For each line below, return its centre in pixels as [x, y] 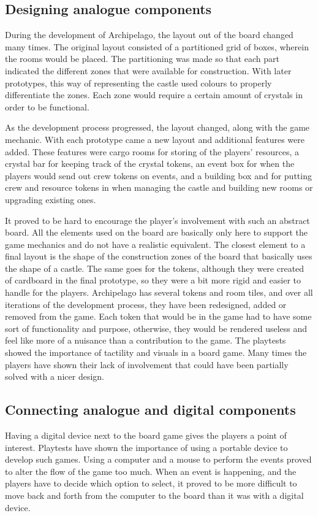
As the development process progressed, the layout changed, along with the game [157, 127]
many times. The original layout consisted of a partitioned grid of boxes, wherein [157, 46]
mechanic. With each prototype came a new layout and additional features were [155, 139]
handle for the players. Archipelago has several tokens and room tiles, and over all [159, 292]
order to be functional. [47, 106]
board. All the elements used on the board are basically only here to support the [157, 232]
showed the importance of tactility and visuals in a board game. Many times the [156, 352]
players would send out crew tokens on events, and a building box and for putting [158, 175]
